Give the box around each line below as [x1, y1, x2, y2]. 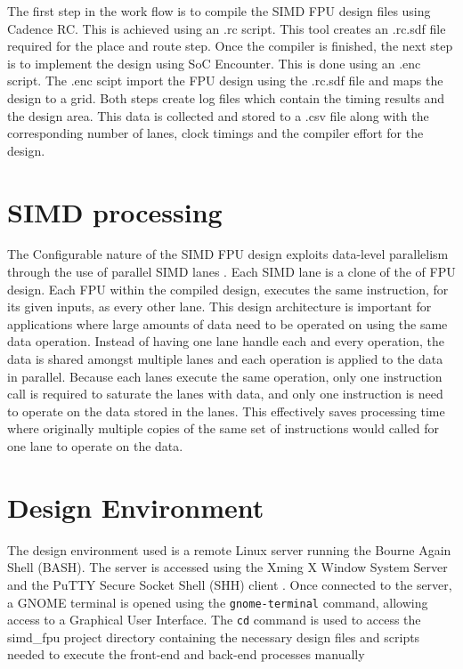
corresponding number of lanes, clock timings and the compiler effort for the [7, 124, 424, 142]
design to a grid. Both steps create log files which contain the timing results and [7, 88, 445, 107]
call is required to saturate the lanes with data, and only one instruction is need [7, 384, 443, 403]
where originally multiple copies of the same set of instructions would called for [7, 419, 440, 438]
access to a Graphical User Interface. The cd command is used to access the [7, 610, 421, 629]
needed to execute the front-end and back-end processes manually [7, 645, 365, 664]
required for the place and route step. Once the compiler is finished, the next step [7, 36, 453, 55]
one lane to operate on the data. [7, 437, 183, 455]
